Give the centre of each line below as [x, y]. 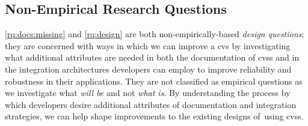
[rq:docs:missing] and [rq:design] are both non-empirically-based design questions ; [155, 34]
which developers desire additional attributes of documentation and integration [151, 104]
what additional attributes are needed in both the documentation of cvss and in [152, 57]
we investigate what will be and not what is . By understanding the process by [148, 93]
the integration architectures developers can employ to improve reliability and [148, 69]
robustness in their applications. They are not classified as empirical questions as [154, 81]
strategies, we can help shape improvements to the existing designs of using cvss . [154, 116]
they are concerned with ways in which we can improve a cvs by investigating [148, 45]
